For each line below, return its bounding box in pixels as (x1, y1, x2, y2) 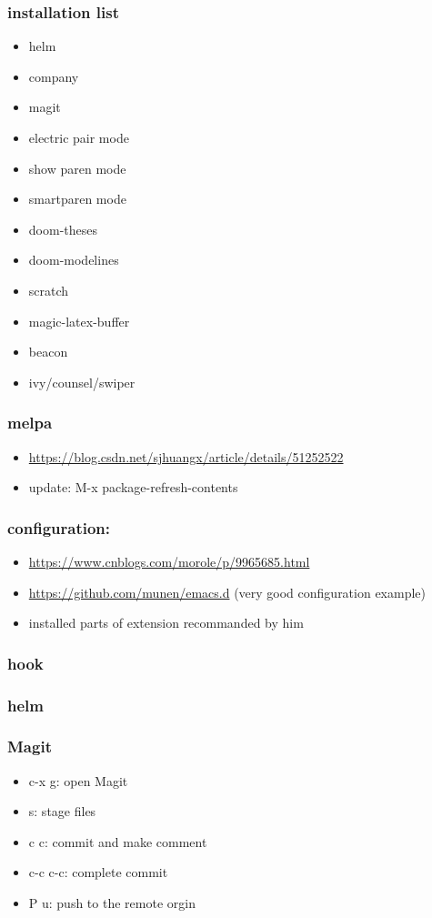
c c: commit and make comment (28, 832, 207, 851)
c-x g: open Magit (28, 771, 128, 790)
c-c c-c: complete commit (28, 863, 168, 882)
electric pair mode (28, 128, 129, 146)
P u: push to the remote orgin (28, 893, 196, 913)
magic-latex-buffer (28, 311, 130, 330)
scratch (28, 280, 69, 299)
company (28, 66, 79, 86)
